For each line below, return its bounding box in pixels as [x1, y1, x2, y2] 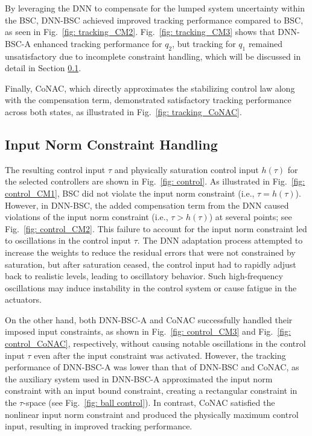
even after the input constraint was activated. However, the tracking [34, 349, 286, 361]
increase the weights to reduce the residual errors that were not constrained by [5, 245, 296, 258]
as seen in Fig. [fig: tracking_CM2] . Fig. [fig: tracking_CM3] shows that [5, 25, 275, 38]
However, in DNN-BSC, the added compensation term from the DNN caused [5, 198, 289, 211]
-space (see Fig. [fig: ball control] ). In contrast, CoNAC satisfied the [23, 396, 275, 409]
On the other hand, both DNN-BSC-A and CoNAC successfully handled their [5, 313, 293, 326]
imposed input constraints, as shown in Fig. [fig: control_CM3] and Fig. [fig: [5, 325, 291, 338]
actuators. [5, 293, 42, 306]
